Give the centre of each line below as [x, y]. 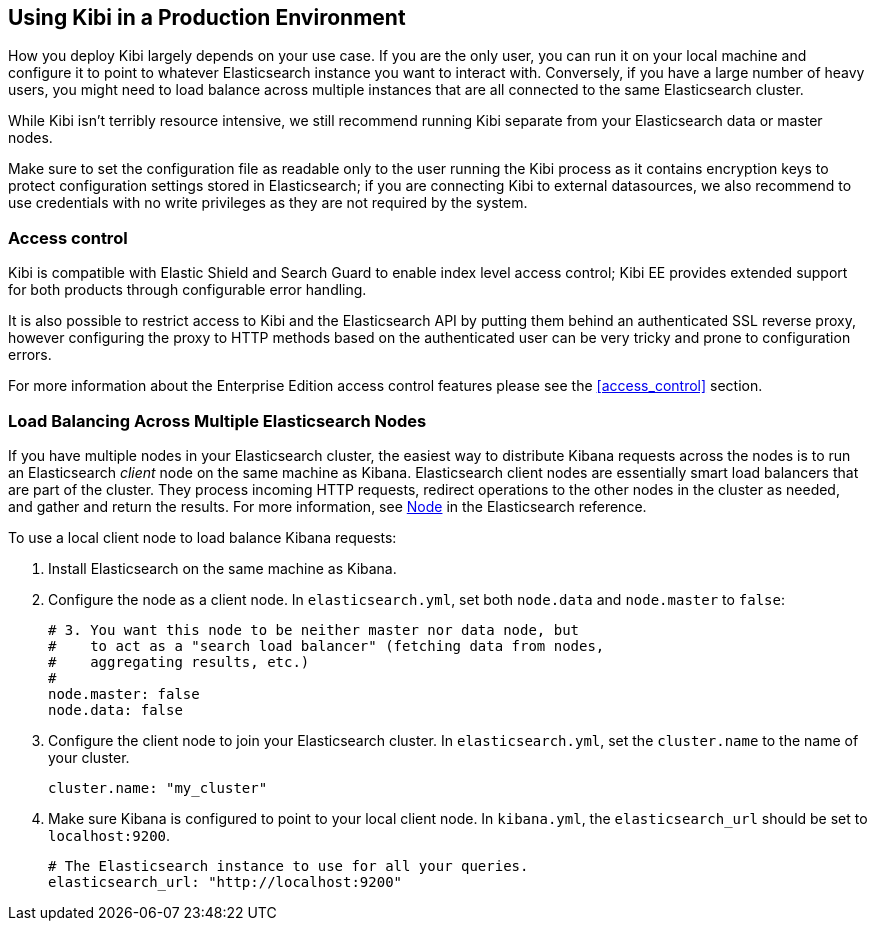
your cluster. [89, 757]
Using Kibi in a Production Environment [207, 17]
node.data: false [115, 709]
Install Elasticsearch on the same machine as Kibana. [222, 568]
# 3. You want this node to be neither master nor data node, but [314, 629]
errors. [30, 355]
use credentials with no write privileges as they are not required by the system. [268, 203]
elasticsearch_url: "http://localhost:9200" [225, 881]
